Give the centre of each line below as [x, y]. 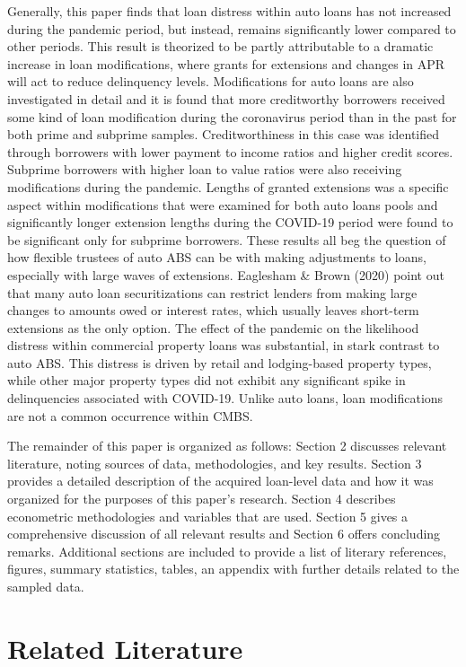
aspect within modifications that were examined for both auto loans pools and [223, 204]
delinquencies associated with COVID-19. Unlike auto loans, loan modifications [225, 398]
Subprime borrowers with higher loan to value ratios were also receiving [205, 169]
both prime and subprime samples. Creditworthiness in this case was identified [224, 134]
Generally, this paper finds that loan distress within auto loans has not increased [229, 11]
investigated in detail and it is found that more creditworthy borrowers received [226, 98]
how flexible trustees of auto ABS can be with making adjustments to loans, [217, 257]
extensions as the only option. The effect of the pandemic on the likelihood [213, 327]
